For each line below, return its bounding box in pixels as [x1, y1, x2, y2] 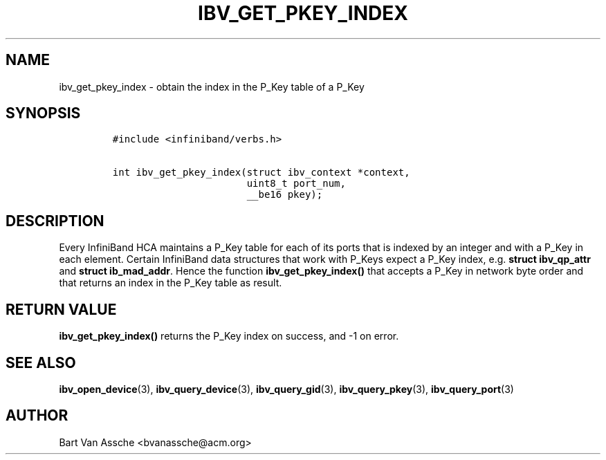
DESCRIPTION [6, 212, 104, 230]
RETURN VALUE [6, 300, 117, 318]
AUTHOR [6, 407, 68, 425]
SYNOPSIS [6, 104, 81, 122]
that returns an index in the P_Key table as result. [59, 277, 282, 289]
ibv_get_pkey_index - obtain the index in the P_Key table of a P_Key [59, 80, 365, 93]
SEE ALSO [6, 353, 76, 371]
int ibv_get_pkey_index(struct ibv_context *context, [112, 167, 410, 178]
